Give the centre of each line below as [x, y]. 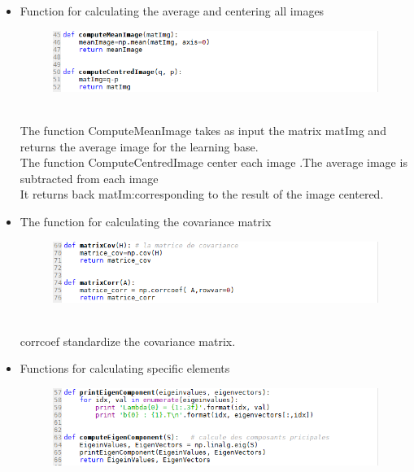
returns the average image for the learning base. [139, 146]
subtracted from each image [89, 178]
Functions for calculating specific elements [125, 368]
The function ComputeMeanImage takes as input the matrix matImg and [203, 131]
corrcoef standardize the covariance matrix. [128, 341]
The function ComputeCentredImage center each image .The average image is [214, 162]
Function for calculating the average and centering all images [172, 11]
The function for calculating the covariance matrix [146, 222]
